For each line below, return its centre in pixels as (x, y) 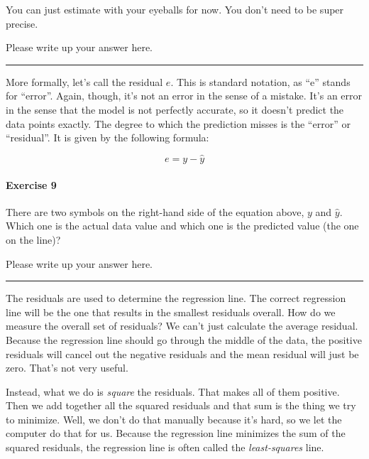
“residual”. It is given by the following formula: (108, 137)
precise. (22, 23)
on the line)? (33, 239)
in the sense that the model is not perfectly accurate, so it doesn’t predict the (175, 109)
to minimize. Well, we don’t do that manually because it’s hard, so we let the (174, 419)
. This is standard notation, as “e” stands (260, 81)
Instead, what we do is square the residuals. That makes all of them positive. (173, 391)
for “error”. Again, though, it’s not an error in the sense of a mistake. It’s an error (184, 96)
